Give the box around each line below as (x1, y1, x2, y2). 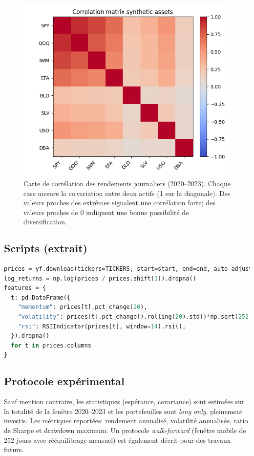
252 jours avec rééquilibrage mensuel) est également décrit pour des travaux (4, 434, 231, 445)
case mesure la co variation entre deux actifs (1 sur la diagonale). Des (23, 188, 231, 198)
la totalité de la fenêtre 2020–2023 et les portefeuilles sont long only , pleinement (4, 406, 243, 416)
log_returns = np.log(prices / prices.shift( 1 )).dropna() (4, 275, 196, 282)
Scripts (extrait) (4, 240, 87, 256)
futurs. (4, 444, 24, 455)
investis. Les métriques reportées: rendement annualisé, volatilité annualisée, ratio (4, 415, 248, 426)
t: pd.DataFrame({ (11, 294, 71, 301)
